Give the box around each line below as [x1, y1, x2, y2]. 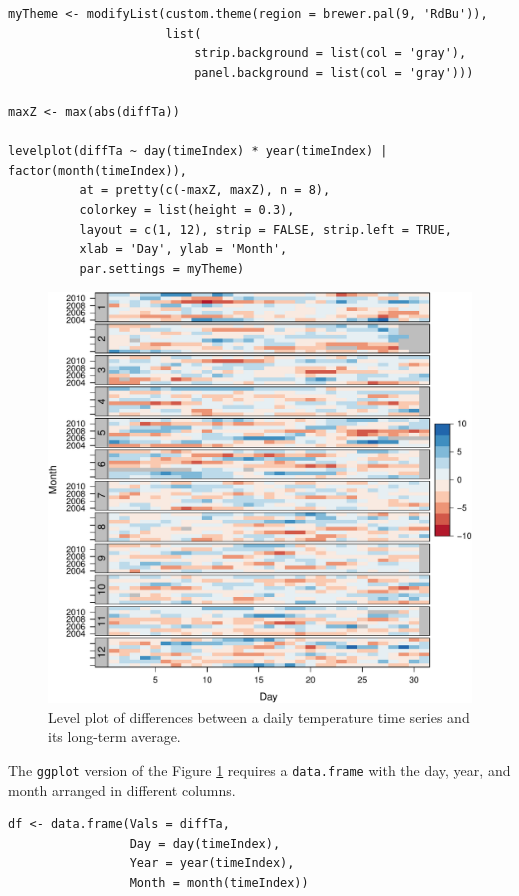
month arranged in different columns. [8, 779, 236, 800]
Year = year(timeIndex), [129, 856, 295, 871]
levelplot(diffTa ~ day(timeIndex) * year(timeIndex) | [8, 144, 388, 159]
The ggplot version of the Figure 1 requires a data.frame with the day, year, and [8, 759, 511, 780]
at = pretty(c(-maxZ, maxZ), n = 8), [79, 183, 331, 198]
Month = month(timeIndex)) [129, 875, 309, 890]
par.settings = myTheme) [79, 261, 245, 276]
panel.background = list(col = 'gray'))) [194, 65, 474, 80]
